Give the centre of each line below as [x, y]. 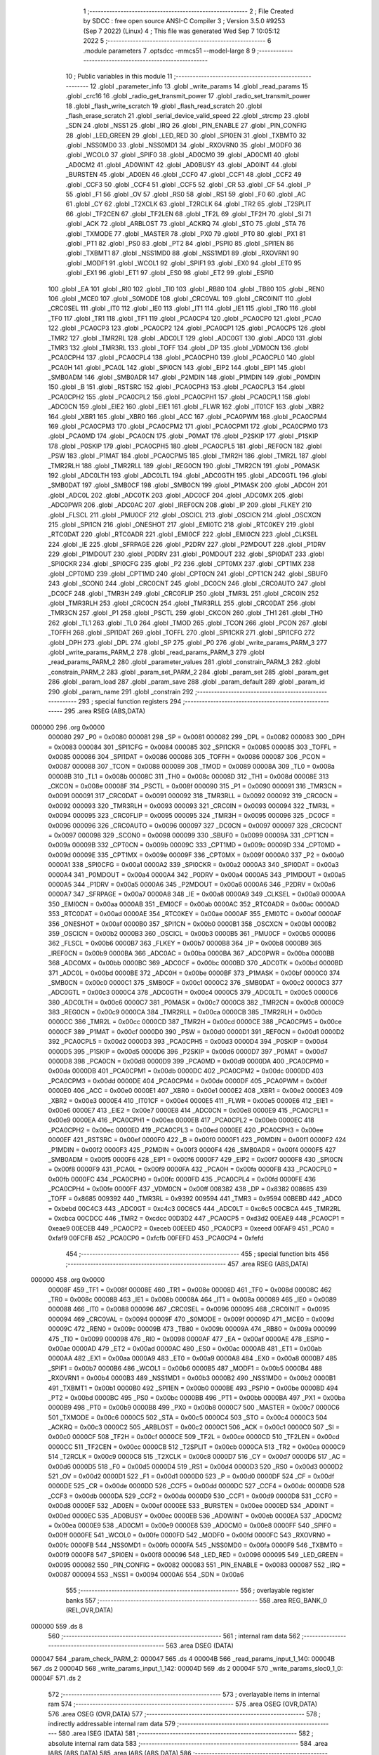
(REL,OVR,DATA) [89, 1610]
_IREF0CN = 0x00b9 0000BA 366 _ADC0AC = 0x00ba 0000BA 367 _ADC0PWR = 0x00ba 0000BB [191, 953]
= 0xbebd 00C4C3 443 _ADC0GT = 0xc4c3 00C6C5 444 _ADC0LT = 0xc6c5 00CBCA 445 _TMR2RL [194, 1208]
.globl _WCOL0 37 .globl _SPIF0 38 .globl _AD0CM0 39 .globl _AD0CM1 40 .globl [182, 155]
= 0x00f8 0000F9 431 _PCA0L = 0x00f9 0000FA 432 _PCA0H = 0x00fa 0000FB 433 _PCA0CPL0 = [193, 1170]
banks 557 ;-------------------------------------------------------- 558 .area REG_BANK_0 [197, 1600]
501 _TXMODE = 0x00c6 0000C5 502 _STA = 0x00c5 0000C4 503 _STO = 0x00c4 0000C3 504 [188, 1417]
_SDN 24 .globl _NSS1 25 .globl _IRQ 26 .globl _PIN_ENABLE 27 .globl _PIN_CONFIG [186, 126]
